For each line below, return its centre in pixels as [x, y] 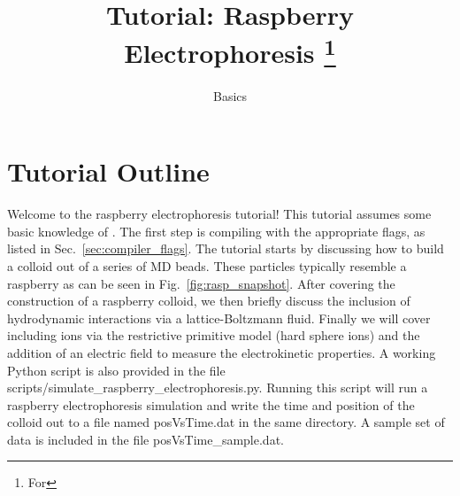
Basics [230, 95]
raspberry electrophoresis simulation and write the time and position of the [211, 404]
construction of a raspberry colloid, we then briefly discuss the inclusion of [209, 301]
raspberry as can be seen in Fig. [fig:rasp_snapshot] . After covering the [201, 283]
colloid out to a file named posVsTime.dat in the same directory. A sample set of [226, 422]
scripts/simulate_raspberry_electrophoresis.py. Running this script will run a [218, 387]
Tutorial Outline [108, 171]
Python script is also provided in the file [116, 370]
